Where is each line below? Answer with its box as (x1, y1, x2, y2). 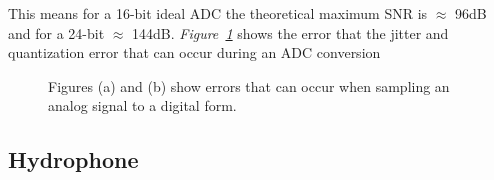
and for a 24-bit (8, 22, 105, 43)
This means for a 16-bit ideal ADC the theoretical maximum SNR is (8, 3, 428, 23)
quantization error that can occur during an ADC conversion (8, 42, 381, 63)
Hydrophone (8, 144, 139, 175)
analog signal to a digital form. (48, 95, 237, 116)
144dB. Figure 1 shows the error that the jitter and (132, 22, 449, 43)
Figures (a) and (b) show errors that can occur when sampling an (48, 75, 450, 96)
